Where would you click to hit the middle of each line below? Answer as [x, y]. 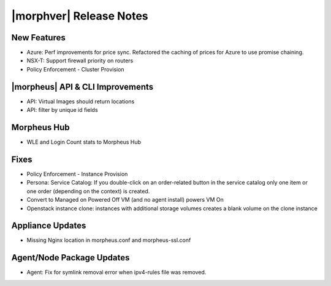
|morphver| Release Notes [80, 16]
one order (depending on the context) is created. [88, 191]
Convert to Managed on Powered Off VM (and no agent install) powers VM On [125, 200]
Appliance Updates [49, 226]
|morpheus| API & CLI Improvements [82, 86]
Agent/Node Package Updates [70, 258]
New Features [38, 38]
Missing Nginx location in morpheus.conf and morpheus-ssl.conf [109, 240]
